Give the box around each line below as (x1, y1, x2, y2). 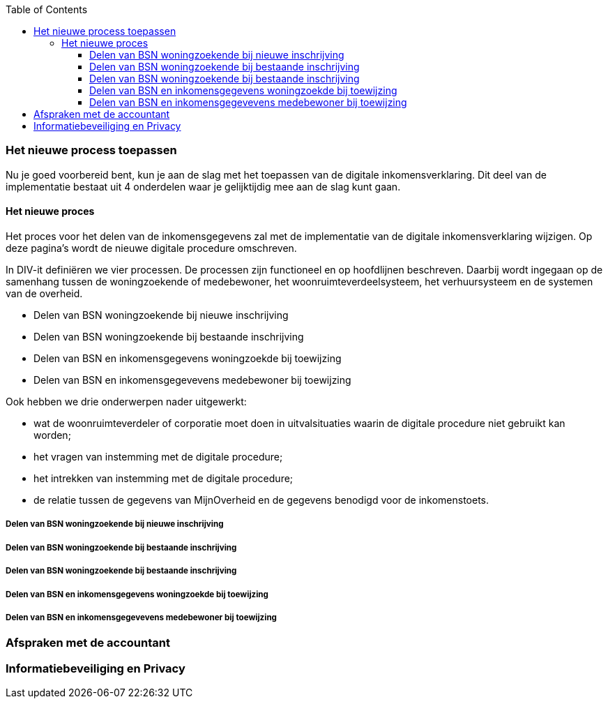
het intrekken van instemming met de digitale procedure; (33, 472, 294, 484)
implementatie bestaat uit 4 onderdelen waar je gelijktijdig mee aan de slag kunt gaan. (6, 180, 401, 193)
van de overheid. (6, 287, 83, 299)
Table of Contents (6, 3, 88, 15)
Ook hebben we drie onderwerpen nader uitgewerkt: (6, 395, 247, 407)
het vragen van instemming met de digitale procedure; (33, 450, 283, 463)
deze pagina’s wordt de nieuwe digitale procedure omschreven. (6, 241, 297, 254)
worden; (33, 428, 71, 441)
